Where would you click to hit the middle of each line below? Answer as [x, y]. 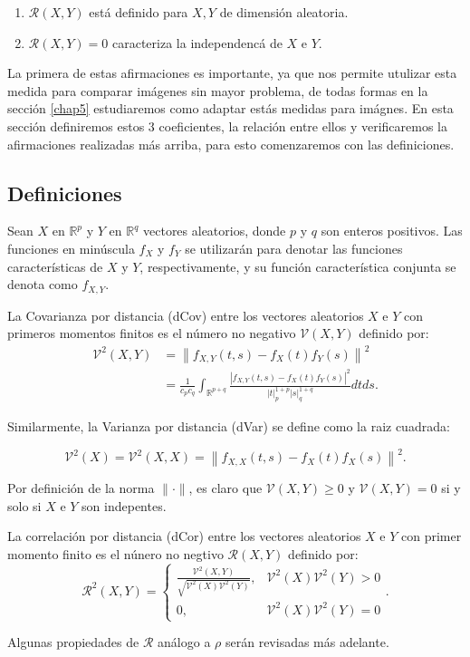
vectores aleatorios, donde [215, 231]
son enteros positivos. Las [392, 231]
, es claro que [225, 488]
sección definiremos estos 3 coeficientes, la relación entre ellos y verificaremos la [227, 126]
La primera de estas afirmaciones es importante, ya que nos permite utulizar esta [232, 73]
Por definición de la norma [81, 488]
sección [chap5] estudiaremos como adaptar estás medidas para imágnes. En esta [230, 108]
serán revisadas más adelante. [307, 642]
